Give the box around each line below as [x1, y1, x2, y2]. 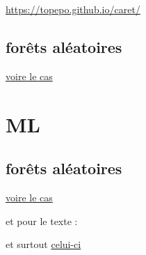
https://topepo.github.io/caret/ [6, 2, 140, 16]
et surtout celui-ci [6, 237, 81, 252]
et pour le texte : [6, 213, 78, 228]
